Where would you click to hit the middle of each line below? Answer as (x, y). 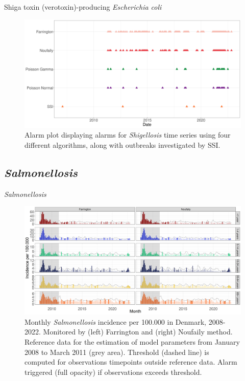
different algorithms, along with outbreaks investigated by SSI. (122, 144)
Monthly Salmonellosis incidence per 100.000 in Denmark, (115, 321)
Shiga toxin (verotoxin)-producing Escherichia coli (83, 7)
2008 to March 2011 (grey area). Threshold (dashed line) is (117, 352)
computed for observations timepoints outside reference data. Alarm (131, 362)
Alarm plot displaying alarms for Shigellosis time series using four (128, 135)
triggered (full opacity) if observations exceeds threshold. (113, 372)
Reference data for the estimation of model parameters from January (132, 341)
